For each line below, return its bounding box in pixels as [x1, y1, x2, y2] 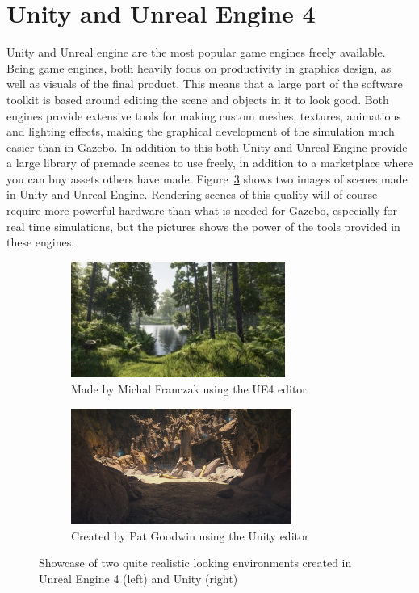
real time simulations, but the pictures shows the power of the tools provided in [6, 217, 400, 234]
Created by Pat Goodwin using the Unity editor [71, 527, 309, 544]
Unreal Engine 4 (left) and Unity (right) [39, 570, 238, 587]
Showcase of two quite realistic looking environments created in [39, 554, 352, 571]
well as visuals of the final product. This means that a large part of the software [6, 75, 403, 92]
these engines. [6, 233, 75, 250]
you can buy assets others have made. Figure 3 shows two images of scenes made [6, 170, 408, 187]
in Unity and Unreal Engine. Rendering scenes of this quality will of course [6, 186, 378, 203]
